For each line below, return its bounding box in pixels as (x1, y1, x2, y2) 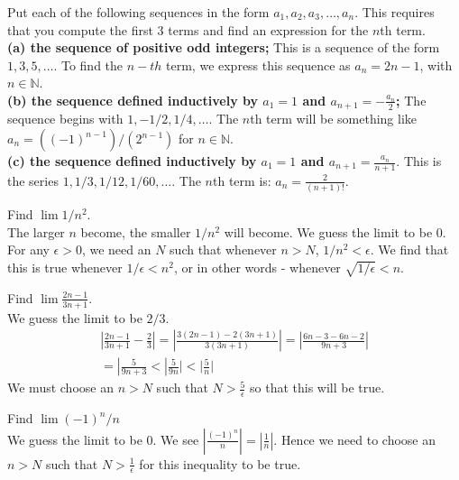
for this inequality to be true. (139, 454, 301, 473)
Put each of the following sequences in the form (7, 3, 270, 21)
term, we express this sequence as (166, 55, 351, 74)
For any (7, 240, 50, 259)
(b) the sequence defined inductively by (7, 90, 258, 109)
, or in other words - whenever (173, 257, 341, 276)
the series (7, 171, 59, 189)
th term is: (213, 171, 271, 189)
